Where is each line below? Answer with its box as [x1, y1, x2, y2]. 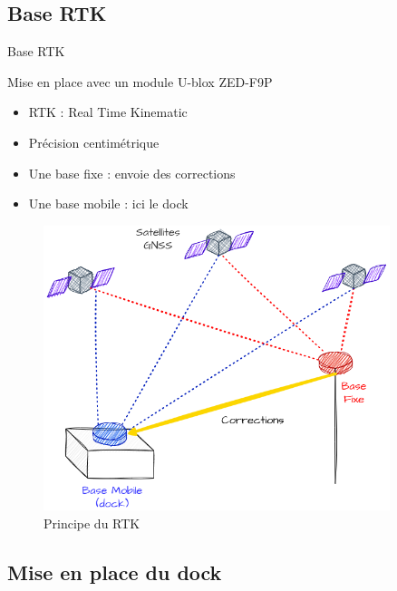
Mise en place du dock [7, 557, 222, 586]
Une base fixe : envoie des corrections [28, 163, 236, 182]
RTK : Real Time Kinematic [28, 102, 188, 121]
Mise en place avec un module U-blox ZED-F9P [7, 72, 273, 91]
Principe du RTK [44, 513, 140, 532]
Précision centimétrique [28, 132, 160, 151]
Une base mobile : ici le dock [28, 194, 189, 213]
